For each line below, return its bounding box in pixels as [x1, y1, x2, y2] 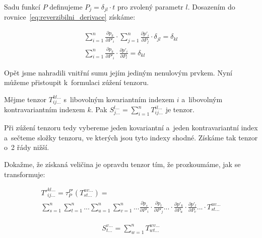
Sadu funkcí [4, 2, 40, 12]
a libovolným [181, 94, 223, 104]
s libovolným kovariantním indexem [63, 94, 175, 104]
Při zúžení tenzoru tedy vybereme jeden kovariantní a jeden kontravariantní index [4, 122, 258, 133]
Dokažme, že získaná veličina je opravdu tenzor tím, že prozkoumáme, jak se [4, 159, 241, 170]
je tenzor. [165, 104, 194, 115]
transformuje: [4, 169, 45, 179]
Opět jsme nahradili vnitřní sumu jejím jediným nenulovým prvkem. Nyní [4, 67, 232, 77]
